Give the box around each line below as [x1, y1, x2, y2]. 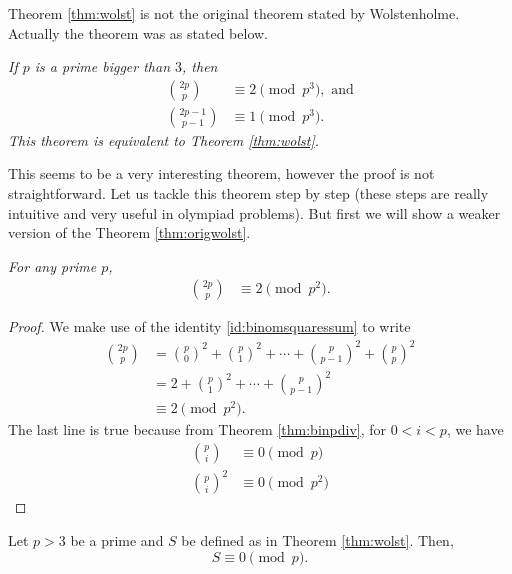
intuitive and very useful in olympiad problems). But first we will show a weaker [8, 202, 501, 223]
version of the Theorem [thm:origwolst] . [8, 222, 251, 243]
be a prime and [70, 529, 164, 550]
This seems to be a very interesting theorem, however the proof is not [8, 163, 435, 184]
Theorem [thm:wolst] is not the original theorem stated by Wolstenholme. [8, 3, 460, 23]
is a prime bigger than [34, 56, 171, 77]
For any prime [8, 255, 97, 276]
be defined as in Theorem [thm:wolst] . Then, [181, 529, 454, 550]
